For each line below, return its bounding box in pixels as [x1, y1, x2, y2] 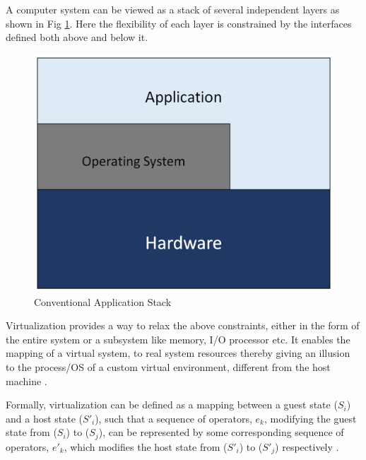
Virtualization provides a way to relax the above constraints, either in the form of [6, 318, 360, 333]
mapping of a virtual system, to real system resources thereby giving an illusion [6, 346, 350, 360]
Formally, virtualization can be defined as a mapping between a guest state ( [6, 397, 338, 412]
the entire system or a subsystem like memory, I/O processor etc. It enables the [6, 331, 350, 346]
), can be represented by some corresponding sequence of [98, 425, 344, 440]
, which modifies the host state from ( [64, 439, 228, 454]
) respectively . [275, 439, 339, 454]
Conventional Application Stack [34, 294, 172, 309]
